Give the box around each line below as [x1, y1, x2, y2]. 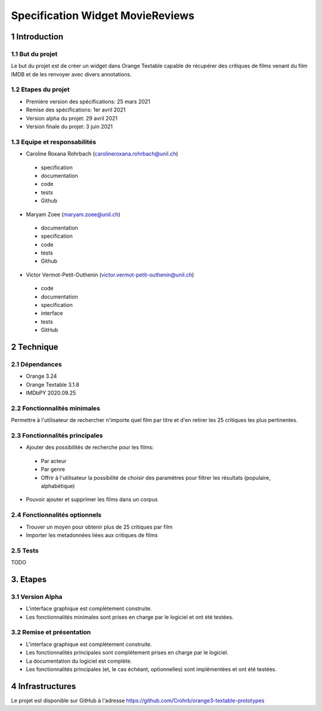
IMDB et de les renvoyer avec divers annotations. [11, 70, 132, 77]
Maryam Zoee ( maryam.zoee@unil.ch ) [26, 210, 120, 218]
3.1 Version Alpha [11, 592, 63, 601]
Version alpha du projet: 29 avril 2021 [26, 114, 117, 122]
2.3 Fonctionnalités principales [11, 431, 103, 440]
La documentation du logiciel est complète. [26, 657, 132, 665]
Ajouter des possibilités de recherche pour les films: [26, 444, 154, 451]
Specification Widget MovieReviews [11, 9, 195, 22]
